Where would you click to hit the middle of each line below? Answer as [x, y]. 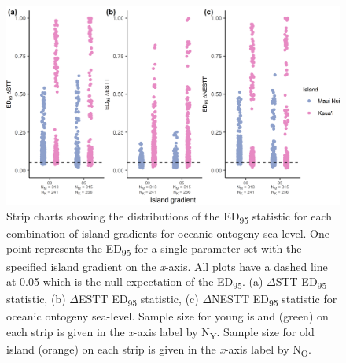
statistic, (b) [36, 299]
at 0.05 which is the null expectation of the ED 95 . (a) [135, 282]
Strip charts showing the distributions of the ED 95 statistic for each [169, 217]
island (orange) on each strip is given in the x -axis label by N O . [159, 350]
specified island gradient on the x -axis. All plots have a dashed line [167, 266]
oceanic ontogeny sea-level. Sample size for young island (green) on [167, 316]
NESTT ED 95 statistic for [274, 300]
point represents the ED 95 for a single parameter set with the [154, 250]
